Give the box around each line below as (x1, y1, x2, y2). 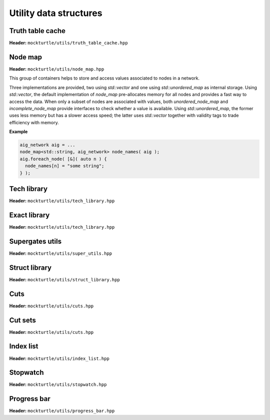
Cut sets (9, 316, 36, 324)
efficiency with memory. (9, 119, 59, 125)
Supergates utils (9, 237, 62, 245)
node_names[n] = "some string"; (25, 163, 104, 169)
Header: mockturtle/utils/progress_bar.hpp (9, 408, 115, 414)
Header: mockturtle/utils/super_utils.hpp (9, 250, 112, 256)
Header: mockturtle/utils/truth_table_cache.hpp (9, 40, 128, 46)
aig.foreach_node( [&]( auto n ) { (19, 156, 107, 162)
